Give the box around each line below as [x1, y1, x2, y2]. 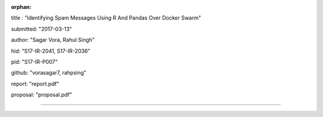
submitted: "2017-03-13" [11, 25, 72, 32]
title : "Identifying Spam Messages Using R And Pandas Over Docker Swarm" [11, 14, 202, 21]
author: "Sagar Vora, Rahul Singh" [11, 36, 95, 44]
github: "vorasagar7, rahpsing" [11, 69, 87, 76]
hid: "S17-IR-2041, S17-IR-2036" [11, 47, 91, 54]
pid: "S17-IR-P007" [11, 58, 58, 65]
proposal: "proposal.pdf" [11, 91, 72, 98]
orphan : [11, 4, 32, 10]
